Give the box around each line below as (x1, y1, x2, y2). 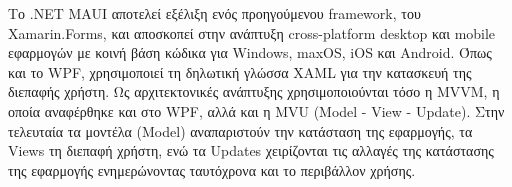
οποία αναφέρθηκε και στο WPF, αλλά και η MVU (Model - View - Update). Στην (8, 100, 505, 121)
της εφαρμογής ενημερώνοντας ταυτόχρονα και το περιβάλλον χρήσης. (8, 159, 416, 180)
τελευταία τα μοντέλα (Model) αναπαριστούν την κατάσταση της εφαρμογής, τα (8, 120, 473, 141)
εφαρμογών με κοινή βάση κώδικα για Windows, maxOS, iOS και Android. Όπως (8, 42, 492, 63)
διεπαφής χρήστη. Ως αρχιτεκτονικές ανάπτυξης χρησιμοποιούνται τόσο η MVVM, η (8, 81, 500, 102)
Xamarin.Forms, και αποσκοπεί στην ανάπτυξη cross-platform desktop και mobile (8, 22, 496, 43)
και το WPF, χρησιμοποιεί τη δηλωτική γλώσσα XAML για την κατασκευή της (8, 61, 472, 82)
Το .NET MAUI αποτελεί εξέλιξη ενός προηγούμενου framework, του (8, 3, 421, 23)
